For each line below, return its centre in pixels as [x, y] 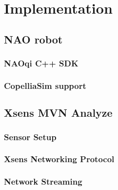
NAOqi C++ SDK [41, 63]
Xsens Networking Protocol [59, 159]
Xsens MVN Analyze [58, 113]
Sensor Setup [30, 137]
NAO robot [33, 39]
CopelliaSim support [45, 85]
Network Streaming [43, 181]
